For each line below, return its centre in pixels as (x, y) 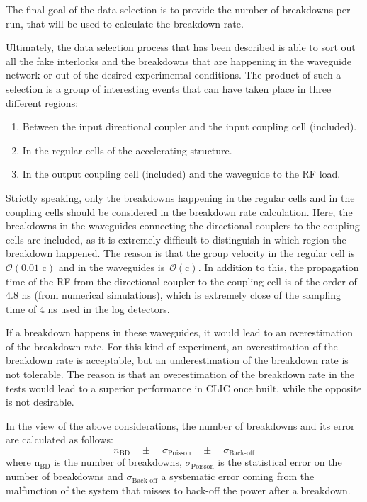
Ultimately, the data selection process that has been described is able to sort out (181, 47)
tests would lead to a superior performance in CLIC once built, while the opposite (184, 388)
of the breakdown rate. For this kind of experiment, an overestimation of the (172, 346)
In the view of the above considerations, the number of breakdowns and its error (180, 425)
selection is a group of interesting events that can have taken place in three (169, 88)
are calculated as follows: (60, 439)
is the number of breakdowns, (118, 462)
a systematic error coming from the (238, 476)
